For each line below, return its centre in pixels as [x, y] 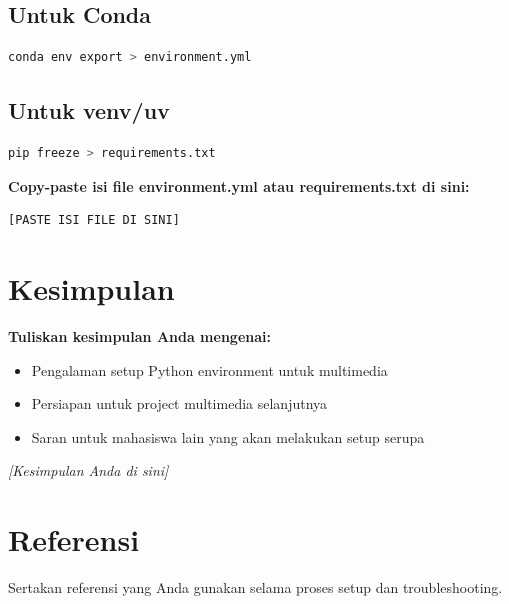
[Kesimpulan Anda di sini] [88, 470]
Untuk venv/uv [89, 110]
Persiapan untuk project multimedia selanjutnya [179, 403]
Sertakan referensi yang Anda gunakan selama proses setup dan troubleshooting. [255, 587]
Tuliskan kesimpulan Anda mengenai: [139, 335]
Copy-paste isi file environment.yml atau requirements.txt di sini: [239, 185]
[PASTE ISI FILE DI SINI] [94, 220]
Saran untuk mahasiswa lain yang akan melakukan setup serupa [228, 436]
